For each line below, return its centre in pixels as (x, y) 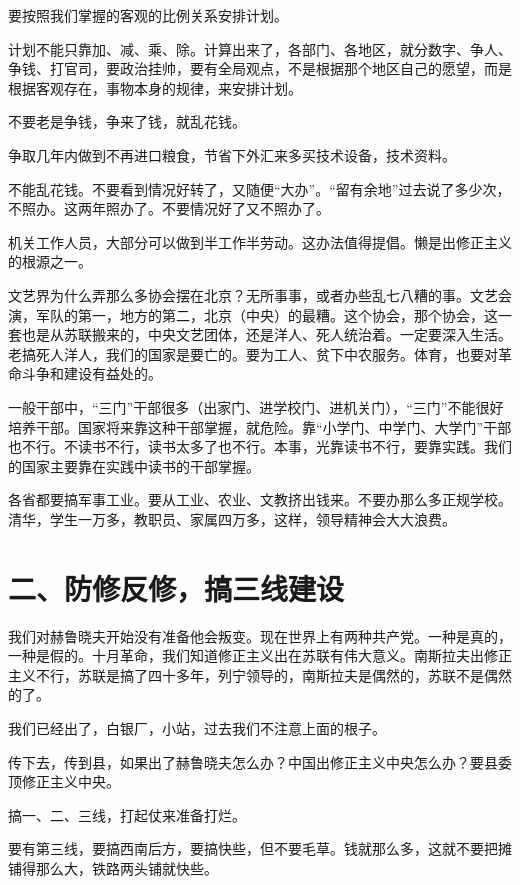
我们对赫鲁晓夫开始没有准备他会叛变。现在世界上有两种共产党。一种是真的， (260, 635)
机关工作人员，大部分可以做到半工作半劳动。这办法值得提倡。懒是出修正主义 (260, 241)
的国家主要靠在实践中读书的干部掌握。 (134, 465)
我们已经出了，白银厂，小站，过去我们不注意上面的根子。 (197, 727)
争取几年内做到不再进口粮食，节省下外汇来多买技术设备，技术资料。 (232, 154)
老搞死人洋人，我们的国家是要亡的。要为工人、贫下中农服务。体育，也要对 (253, 353)
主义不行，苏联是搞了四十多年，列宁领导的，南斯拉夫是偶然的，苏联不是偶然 (260, 674)
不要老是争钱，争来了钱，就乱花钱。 (127, 121)
